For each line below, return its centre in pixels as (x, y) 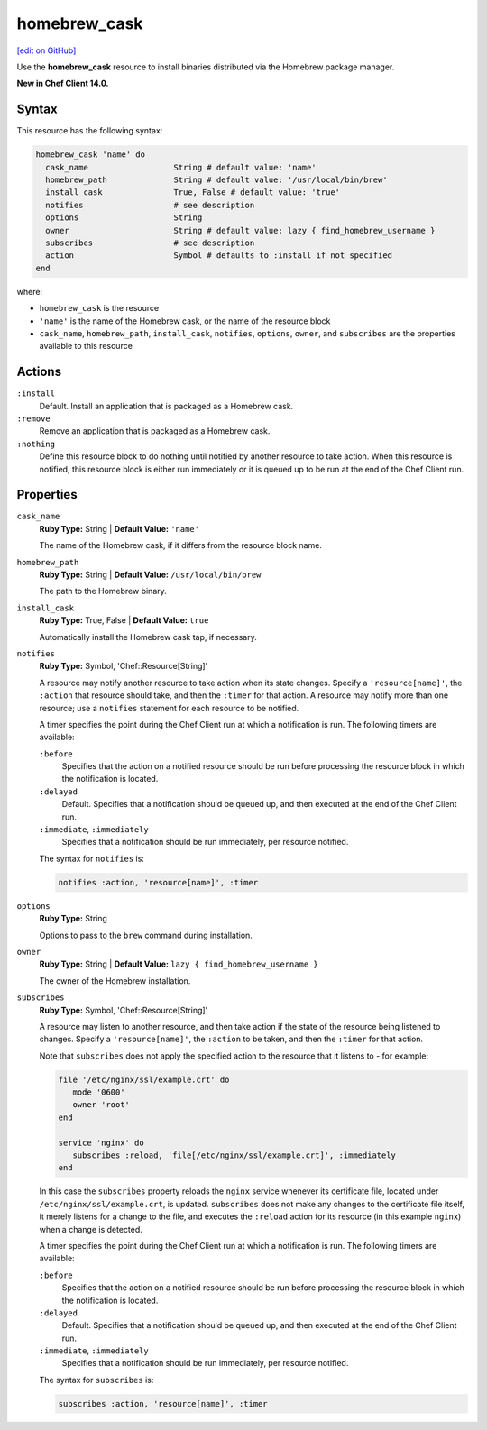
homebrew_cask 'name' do (91, 155)
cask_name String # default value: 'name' (181, 167)
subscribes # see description (150, 243)
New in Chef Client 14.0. (63, 83)
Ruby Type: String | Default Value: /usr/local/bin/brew (150, 574)
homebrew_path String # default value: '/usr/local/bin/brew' (216, 180)
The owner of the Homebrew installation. (115, 981)
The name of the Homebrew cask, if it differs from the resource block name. (180, 545)
